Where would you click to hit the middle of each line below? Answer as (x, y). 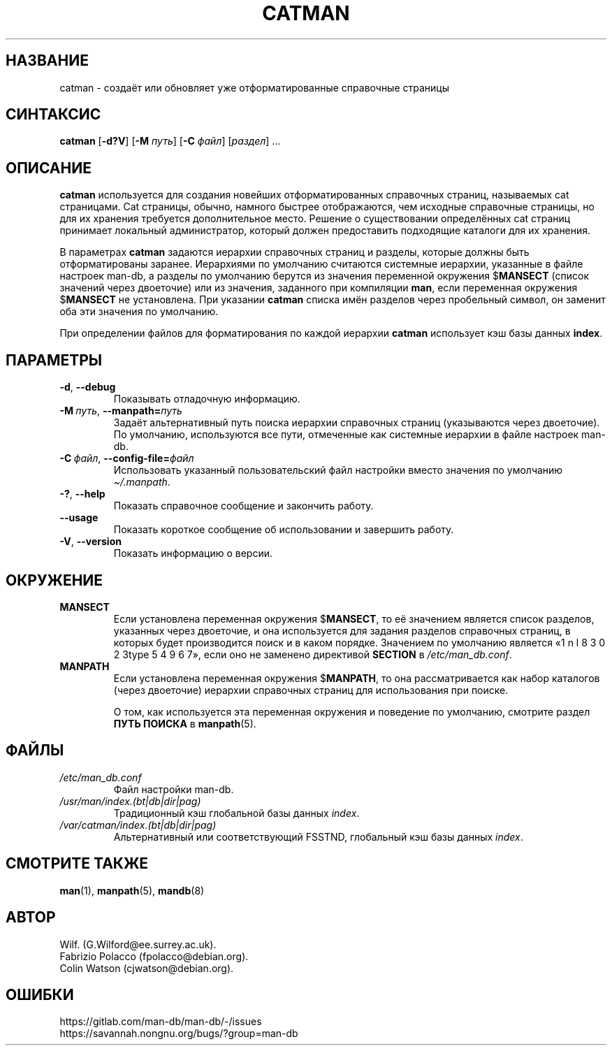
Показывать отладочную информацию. (207, 399)
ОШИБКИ (40, 994)
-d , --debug (88, 387)
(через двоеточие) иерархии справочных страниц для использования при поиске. (311, 690)
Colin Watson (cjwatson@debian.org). (147, 968)
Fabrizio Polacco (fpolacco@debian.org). (154, 956)
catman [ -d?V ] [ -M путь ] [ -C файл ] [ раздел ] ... (170, 141)
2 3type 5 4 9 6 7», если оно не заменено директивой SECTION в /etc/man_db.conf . (313, 654)
